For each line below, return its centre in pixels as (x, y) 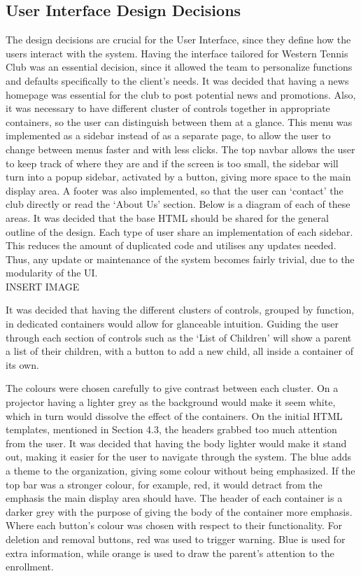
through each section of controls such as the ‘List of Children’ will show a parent (179, 337)
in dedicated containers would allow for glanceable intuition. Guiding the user (172, 324)
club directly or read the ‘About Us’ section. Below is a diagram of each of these (178, 204)
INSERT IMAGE (43, 286)
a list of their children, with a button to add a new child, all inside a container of (179, 351)
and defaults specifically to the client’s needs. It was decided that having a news (177, 80)
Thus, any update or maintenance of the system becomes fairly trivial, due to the (180, 259)
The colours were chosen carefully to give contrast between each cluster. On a (172, 388)
